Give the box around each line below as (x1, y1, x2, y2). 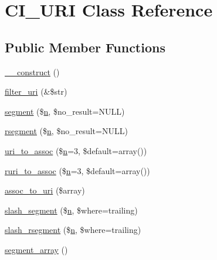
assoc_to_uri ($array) (5, 184, 85, 196)
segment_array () (5, 243, 68, 255)
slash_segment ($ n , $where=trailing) (5, 204, 138, 216)
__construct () (5, 65, 60, 78)
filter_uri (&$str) (5, 85, 67, 98)
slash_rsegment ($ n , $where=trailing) (5, 224, 141, 236)
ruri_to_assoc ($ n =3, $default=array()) (5, 164, 150, 176)
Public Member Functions (5, 38, 165, 56)
